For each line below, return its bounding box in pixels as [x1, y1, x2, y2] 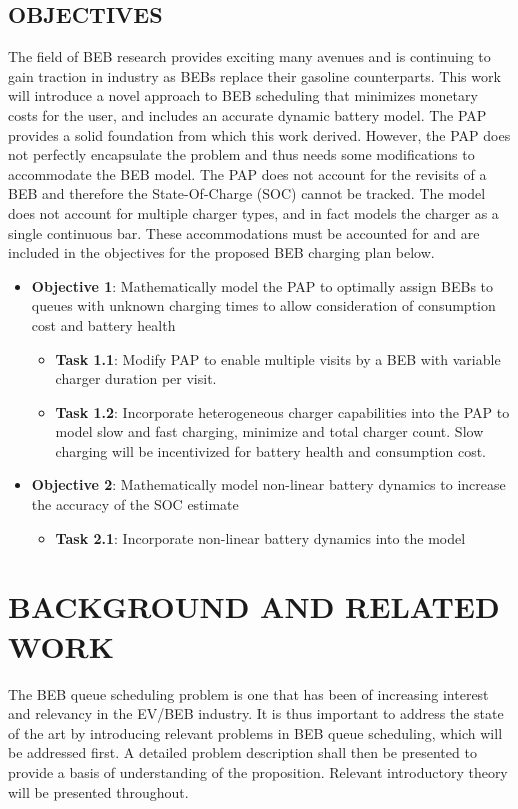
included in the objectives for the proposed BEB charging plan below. [8, 242, 435, 263]
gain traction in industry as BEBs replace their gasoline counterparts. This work [8, 65, 501, 86]
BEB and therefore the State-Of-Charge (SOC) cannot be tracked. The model [8, 183, 486, 204]
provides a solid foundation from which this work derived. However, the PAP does [8, 124, 511, 145]
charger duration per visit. [55, 368, 217, 389]
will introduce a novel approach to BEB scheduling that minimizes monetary [8, 85, 478, 106]
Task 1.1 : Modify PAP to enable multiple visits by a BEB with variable [55, 348, 501, 369]
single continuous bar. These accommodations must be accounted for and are [8, 222, 480, 243]
